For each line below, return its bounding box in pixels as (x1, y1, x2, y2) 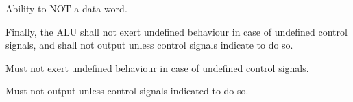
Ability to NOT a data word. (5, 1, 127, 15)
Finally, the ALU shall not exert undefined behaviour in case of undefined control (5, 24, 348, 38)
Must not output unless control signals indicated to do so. (5, 84, 249, 98)
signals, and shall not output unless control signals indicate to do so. (5, 38, 293, 52)
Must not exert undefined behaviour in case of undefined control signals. (5, 60, 309, 75)
